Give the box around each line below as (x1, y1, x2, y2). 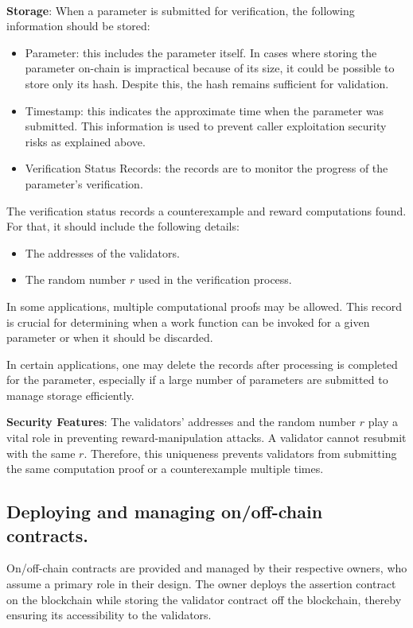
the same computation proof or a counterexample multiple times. (6, 460, 324, 477)
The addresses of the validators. (25, 244, 180, 261)
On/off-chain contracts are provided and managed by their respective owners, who (6, 560, 407, 576)
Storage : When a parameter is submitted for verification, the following (6, 2, 355, 18)
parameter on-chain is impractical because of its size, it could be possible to (25, 60, 395, 76)
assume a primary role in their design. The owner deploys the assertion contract (6, 576, 396, 592)
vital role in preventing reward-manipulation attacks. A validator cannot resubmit (6, 429, 407, 446)
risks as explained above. (25, 133, 146, 149)
